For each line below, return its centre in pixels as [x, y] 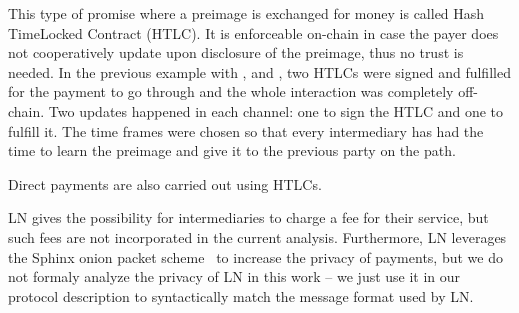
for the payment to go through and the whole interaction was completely [231, 91]
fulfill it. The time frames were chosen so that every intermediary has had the [246, 130]
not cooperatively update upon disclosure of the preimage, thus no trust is [236, 52]
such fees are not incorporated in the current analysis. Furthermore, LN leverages [257, 236]
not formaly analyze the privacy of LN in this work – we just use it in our [234, 276]
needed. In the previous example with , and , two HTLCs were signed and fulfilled [259, 71]
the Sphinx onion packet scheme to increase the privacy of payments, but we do [255, 256]
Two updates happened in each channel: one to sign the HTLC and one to [276, 110]
